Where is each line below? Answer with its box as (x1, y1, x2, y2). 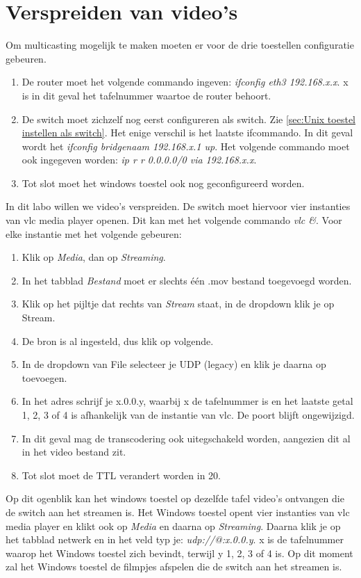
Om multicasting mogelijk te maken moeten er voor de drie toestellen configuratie (6, 38, 354, 52)
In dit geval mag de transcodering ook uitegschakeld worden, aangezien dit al (22, 431, 351, 445)
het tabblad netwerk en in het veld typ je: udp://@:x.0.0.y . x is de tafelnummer (6, 532, 344, 547)
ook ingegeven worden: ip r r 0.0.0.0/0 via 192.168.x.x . (22, 152, 257, 167)
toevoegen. (22, 370, 67, 385)
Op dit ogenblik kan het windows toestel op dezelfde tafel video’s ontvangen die (6, 491, 344, 506)
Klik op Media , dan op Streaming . (22, 250, 166, 264)
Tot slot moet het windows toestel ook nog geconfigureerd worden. (22, 175, 305, 190)
